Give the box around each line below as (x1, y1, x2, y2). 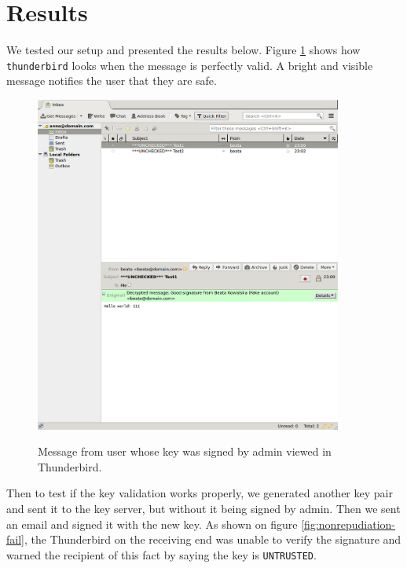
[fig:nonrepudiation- (301, 515, 396, 532)
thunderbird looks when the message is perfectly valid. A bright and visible (6, 57, 373, 73)
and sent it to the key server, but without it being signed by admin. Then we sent (6, 500, 401, 517)
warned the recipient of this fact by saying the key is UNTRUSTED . (6, 546, 317, 563)
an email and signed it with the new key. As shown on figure (6, 515, 298, 532)
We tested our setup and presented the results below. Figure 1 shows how (6, 42, 361, 58)
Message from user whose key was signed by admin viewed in (38, 443, 332, 460)
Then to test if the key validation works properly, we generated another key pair (6, 485, 393, 501)
